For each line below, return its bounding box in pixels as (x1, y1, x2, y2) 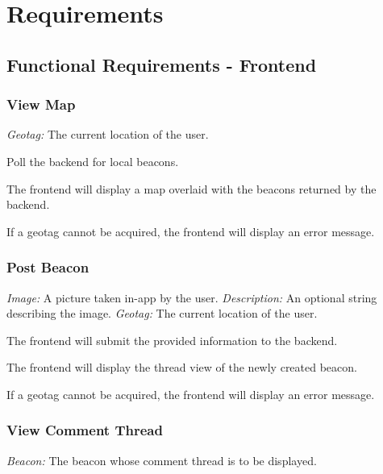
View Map (6, 94, 76, 114)
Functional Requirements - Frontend (6, 52, 317, 77)
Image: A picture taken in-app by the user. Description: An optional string (6, 289, 377, 306)
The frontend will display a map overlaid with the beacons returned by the (6, 180, 377, 197)
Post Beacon (6, 257, 90, 277)
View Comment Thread (6, 420, 163, 440)
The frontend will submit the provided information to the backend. (6, 331, 338, 348)
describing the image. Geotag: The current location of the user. (6, 305, 318, 322)
